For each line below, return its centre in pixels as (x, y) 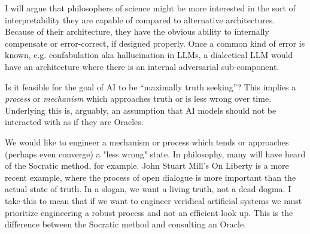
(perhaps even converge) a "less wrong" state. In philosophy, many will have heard (155, 154)
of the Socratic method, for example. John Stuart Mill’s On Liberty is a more (147, 165)
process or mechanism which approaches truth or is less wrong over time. (138, 98)
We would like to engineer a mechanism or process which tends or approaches (147, 142)
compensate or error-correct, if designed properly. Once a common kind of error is (155, 43)
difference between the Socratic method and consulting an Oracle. (126, 224)
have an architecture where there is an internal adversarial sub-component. (142, 66)
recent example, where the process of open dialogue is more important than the (151, 177)
